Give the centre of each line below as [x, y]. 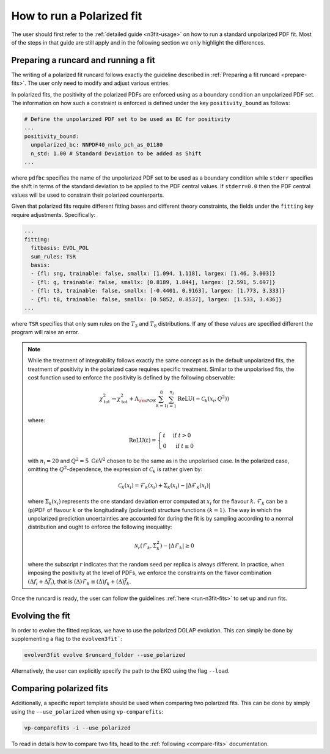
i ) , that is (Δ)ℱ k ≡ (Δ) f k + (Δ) [87, 582]
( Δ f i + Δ [38, 582]
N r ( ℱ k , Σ [145, 546]
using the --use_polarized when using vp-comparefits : [87, 711]
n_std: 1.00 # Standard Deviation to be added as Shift [116, 153]
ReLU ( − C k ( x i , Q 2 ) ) [203, 399]
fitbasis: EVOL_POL [60, 248]
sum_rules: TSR [53, 256]
